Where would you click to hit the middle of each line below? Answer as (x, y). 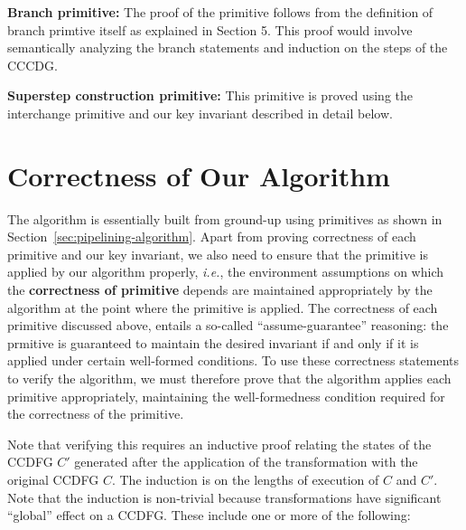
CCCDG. (33, 65)
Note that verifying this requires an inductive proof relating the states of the (219, 444)
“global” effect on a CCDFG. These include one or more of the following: (209, 515)
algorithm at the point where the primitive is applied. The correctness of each (223, 307)
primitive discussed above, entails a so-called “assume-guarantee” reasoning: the (228, 325)
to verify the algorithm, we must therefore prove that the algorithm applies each (229, 379)
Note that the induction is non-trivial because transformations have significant (224, 497)
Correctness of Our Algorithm (199, 175)
